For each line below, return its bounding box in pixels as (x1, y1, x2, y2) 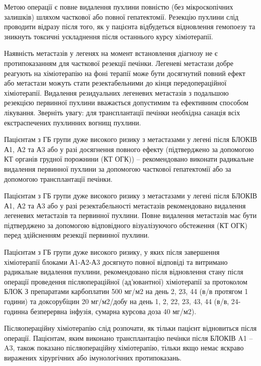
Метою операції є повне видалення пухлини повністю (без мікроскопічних (4, 2, 233, 12)
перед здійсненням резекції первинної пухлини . (4, 230, 150, 240)
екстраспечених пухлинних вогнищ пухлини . (4, 117, 141, 127)
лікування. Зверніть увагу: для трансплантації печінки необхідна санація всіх (4, 107, 240, 117)
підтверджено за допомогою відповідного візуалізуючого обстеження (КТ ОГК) (4, 219, 248, 230)
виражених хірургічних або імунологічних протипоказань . (4, 352, 182, 362)
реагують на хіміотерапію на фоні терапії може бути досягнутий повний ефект (4, 67, 245, 78)
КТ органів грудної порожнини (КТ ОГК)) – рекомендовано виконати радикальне (4, 154, 254, 164)
